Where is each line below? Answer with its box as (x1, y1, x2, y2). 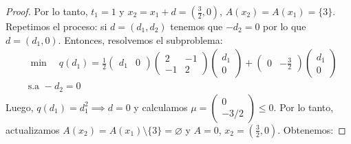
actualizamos (6, 122, 60, 136)
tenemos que (170, 19, 223, 33)
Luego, (6, 99, 34, 114)
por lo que (263, 19, 306, 33)
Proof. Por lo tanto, (6, 4, 88, 18)
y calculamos (134, 99, 188, 114)
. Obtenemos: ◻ (277, 122, 346, 136)
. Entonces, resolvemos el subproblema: (58, 32, 223, 47)
